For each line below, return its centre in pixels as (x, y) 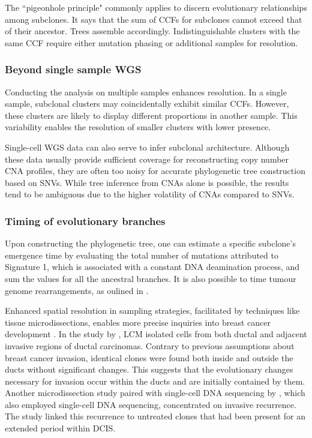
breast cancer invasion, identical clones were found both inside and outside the (149, 357)
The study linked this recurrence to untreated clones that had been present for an (155, 416)
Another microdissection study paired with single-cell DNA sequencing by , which (155, 393)
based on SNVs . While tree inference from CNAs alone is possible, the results (147, 182)
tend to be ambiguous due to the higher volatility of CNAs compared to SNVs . (150, 194)
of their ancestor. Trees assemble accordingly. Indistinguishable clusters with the (152, 31)
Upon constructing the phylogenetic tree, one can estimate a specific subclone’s (150, 243)
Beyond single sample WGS (73, 69)
